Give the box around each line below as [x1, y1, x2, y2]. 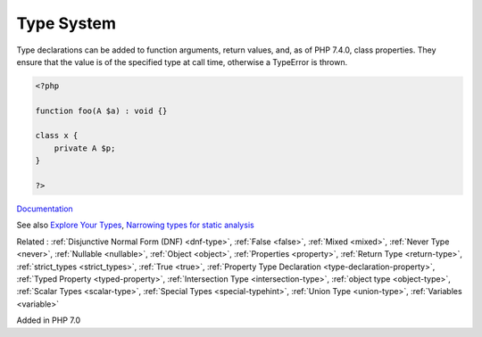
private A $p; [54, 143, 116, 153]
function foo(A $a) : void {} [35, 105, 168, 116]
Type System [16, 13, 116, 33]
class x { [35, 130, 79, 141]
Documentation [16, 203, 73, 214]
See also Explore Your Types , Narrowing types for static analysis [16, 219, 254, 231]
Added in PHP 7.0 [16, 315, 80, 325]
